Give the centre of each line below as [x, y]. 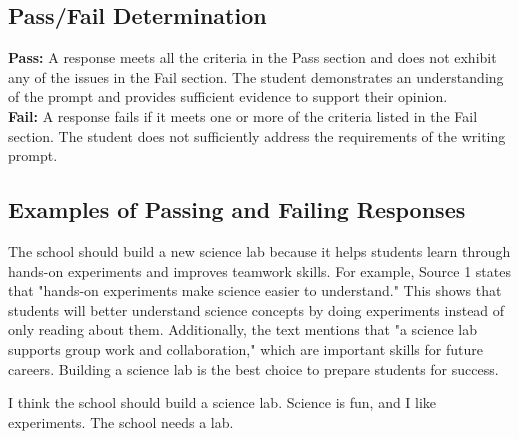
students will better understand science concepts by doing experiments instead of [256, 309]
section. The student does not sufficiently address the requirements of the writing [257, 135]
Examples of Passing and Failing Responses [237, 209]
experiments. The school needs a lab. [121, 421]
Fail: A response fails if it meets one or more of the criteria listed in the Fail [243, 115]
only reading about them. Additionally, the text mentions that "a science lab [243, 329]
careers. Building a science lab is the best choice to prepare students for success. [253, 368]
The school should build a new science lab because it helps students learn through [259, 250]
